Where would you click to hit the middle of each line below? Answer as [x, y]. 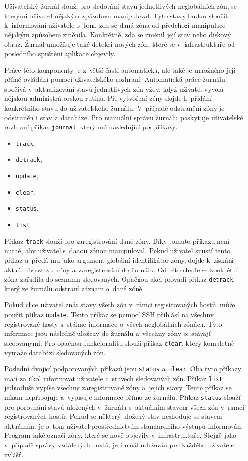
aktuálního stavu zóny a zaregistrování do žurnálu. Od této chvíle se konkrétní [121, 269]
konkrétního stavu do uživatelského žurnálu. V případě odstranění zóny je [115, 107]
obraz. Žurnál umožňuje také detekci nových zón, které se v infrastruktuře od [120, 44]
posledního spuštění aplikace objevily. [60, 53]
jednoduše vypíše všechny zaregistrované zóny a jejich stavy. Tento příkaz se [118, 388]
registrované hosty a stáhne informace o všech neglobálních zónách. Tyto [113, 324]
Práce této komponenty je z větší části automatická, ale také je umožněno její [120, 70]
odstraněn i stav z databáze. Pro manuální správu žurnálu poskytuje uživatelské [124, 117]
